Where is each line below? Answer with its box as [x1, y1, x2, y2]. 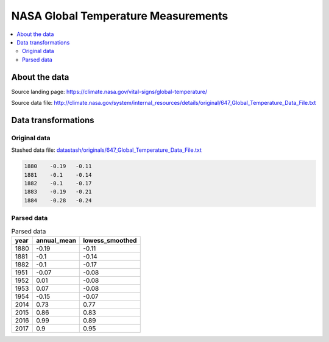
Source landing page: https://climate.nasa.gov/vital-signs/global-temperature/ [11, 88, 207, 95]
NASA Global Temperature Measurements [11, 9, 228, 23]
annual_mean [35, 236, 76, 244]
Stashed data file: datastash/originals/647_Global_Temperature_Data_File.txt [11, 146, 202, 154]
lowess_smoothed [83, 236, 137, 244]
